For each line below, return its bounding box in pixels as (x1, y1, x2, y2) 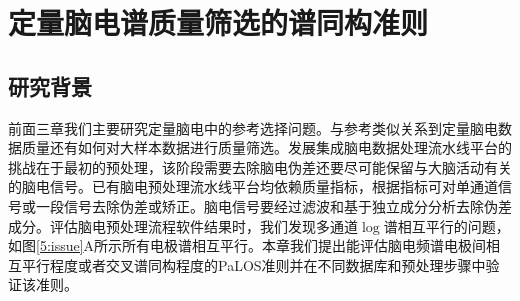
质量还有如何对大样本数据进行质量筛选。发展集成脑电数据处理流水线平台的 (21, 137, 512, 158)
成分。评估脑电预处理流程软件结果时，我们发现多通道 (8, 215, 358, 236)
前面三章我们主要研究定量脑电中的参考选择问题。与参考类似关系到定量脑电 (8, 117, 498, 138)
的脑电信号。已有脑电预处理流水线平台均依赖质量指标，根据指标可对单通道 (8, 176, 498, 197)
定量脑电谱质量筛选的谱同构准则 (8, 2, 429, 43)
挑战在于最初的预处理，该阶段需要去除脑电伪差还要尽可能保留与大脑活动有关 (8, 156, 512, 177)
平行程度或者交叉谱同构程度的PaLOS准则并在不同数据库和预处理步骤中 (21, 254, 486, 275)
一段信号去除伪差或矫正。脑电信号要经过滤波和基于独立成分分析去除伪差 (35, 195, 512, 216)
